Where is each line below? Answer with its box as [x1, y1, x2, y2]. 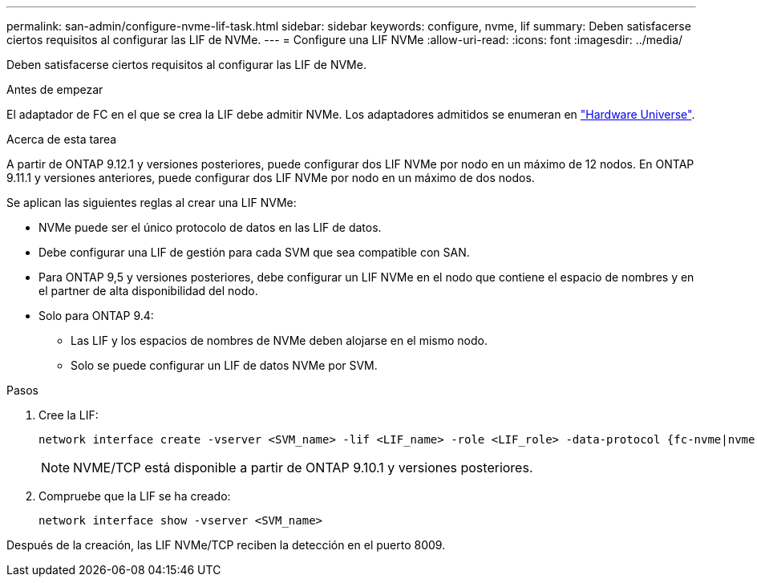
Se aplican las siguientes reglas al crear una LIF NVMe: [6, 196, 297, 209]
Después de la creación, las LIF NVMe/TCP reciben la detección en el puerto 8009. [6, 538, 446, 552]
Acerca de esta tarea [6, 132, 117, 146]
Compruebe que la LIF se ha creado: [38, 489, 231, 503]
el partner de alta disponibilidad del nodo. [38, 284, 258, 298]
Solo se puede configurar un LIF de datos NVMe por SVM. [71, 358, 378, 372]
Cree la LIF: [38, 408, 99, 422]
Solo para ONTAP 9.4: [38, 309, 154, 322]
